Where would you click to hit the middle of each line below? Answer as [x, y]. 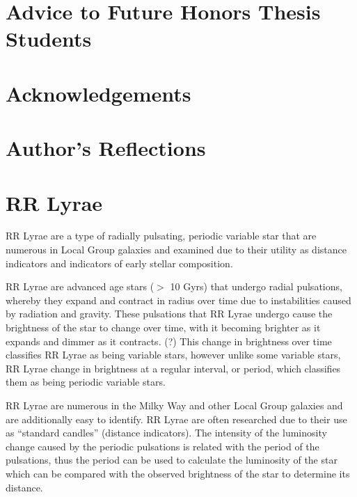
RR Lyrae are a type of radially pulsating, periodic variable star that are [161, 236]
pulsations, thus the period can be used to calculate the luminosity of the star [172, 460]
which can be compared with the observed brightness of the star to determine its [178, 473]
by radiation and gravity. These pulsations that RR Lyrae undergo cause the [169, 314]
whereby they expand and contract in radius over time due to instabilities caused [178, 300]
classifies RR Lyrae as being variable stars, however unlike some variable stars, [173, 355]
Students [49, 39]
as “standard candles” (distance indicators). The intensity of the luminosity [166, 433]
